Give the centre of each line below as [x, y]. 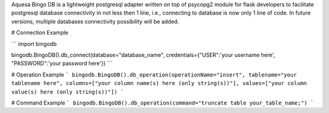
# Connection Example [40, 33]
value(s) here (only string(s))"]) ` [68, 92]
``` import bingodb [34, 44]
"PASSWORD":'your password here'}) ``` [62, 63]
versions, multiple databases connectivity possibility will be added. [95, 21]
